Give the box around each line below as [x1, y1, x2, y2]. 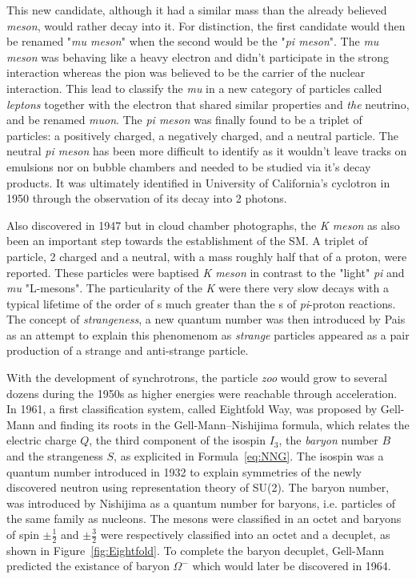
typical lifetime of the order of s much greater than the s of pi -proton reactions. [6, 295, 396, 312]
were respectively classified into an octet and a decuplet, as [100, 526, 390, 542]
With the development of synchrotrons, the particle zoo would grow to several [6, 369, 387, 386]
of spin [6, 526, 39, 542]
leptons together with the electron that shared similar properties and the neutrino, [6, 95, 410, 112]
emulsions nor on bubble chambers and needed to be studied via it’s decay [6, 158, 371, 175]
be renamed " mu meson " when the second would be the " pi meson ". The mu [6, 33, 379, 50]
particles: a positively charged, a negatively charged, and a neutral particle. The [6, 127, 398, 143]
